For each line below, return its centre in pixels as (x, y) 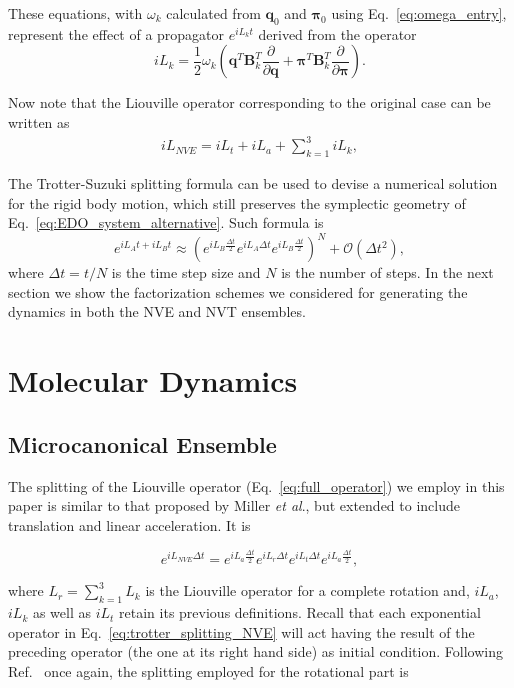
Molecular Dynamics (153, 380)
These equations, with (75, 13)
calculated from (213, 13)
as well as (62, 612)
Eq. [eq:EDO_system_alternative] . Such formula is (166, 222)
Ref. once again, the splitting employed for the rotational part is (208, 670)
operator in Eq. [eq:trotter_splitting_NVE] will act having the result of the (241, 631)
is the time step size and (186, 272)
